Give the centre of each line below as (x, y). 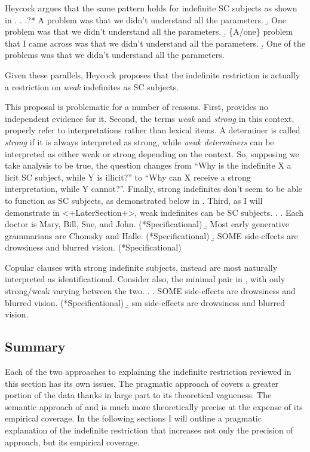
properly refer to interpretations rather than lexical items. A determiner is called (153, 130)
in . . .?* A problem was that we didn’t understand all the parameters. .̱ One (145, 19)
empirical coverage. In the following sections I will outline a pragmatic (133, 418)
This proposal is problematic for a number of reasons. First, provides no (136, 107)
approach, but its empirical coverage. (72, 442)
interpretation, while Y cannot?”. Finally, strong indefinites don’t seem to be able (154, 189)
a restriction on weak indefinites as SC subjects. (92, 86)
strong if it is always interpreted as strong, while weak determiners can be (139, 141)
